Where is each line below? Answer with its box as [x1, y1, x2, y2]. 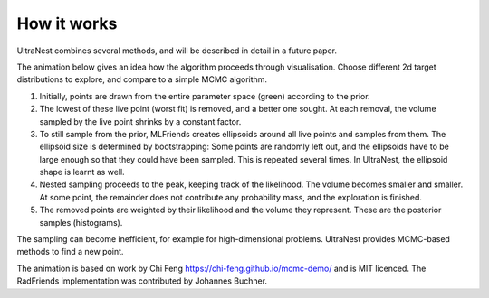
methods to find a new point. [16, 247, 124, 257]
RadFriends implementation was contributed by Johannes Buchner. [16, 275, 267, 286]
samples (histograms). [39, 217, 123, 228]
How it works [16, 14, 118, 33]
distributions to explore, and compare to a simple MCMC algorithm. [16, 74, 267, 85]
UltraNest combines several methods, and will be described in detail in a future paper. [16, 45, 338, 56]
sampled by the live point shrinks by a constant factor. [39, 116, 242, 126]
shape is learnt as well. [39, 167, 126, 178]
